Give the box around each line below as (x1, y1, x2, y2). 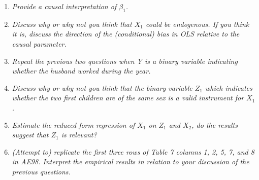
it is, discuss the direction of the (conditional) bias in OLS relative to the (12, 28, 240, 39)
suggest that (12, 129, 49, 140)
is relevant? (61, 129, 97, 140)
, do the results (191, 119, 238, 130)
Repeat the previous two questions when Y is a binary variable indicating (12, 55, 238, 66)
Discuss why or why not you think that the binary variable (12, 82, 192, 93)
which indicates (205, 82, 252, 93)
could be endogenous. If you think (145, 18, 249, 29)
